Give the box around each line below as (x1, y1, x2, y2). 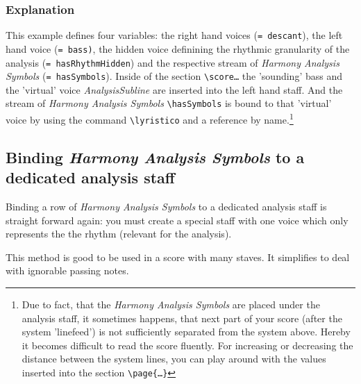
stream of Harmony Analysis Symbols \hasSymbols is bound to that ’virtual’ (6, 96, 332, 110)
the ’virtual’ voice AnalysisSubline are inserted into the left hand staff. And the (6, 82, 343, 97)
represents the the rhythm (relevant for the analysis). (6, 226, 232, 241)
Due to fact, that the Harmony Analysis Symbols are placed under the (22, 297, 320, 311)
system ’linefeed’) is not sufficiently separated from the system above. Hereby (22, 324, 351, 339)
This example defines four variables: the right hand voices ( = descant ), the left (6, 28, 343, 42)
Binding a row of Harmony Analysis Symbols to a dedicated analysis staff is (6, 199, 327, 213)
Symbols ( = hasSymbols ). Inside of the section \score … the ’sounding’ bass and (6, 69, 342, 83)
